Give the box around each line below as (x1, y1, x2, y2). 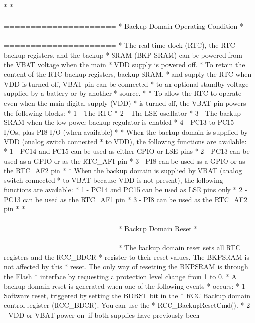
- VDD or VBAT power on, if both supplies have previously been (4, 310, 200, 320)
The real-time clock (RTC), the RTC (124, 40, 235, 50)
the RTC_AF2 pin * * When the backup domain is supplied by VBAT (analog (4, 165, 242, 176)
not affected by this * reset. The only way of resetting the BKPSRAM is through (4, 262, 248, 272)
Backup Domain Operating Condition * (124, 21, 244, 31)
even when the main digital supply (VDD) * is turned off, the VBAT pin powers (4, 97, 246, 108)
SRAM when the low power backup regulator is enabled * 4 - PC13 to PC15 (4, 117, 234, 127)
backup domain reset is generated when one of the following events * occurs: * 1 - (4, 281, 250, 291)
